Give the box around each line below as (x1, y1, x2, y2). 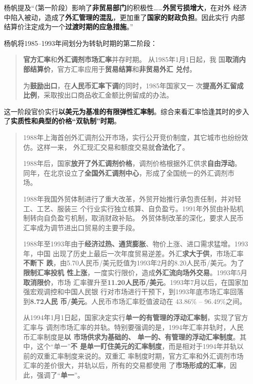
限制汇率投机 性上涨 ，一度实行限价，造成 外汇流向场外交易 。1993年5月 (23, 267, 248, 278)
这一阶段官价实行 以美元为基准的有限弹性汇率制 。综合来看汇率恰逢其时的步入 (4, 106, 249, 116)
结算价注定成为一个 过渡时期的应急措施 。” (4, 21, 133, 32)
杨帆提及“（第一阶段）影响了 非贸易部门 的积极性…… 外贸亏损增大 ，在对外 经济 (4, 2, 247, 12)
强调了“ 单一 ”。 (36, 370, 85, 380)
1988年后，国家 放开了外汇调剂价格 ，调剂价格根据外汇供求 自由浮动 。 (23, 158, 241, 168)
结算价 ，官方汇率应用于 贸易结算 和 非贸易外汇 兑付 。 (30, 63, 197, 74)
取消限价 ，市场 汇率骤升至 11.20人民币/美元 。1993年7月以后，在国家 (23, 277, 242, 287)
